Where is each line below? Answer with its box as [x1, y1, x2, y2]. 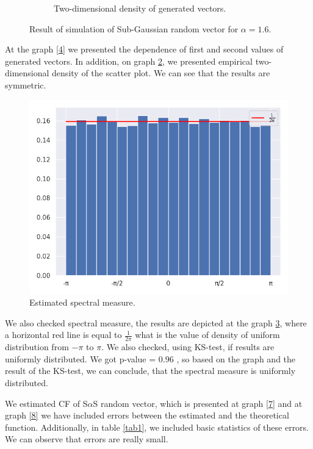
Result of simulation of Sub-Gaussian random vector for [29, 22, 239, 35]
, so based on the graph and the [176, 352, 296, 365]
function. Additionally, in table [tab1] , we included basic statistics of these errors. [5, 420, 309, 433]
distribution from [5, 340, 69, 353]
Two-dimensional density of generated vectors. [54, 2, 226, 14]
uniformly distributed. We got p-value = [5, 352, 156, 365]
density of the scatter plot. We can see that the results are [52, 66, 270, 79]
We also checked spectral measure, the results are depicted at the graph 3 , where [5, 316, 307, 329]
